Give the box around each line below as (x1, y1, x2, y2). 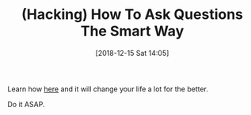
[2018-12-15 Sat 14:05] (95, 48, 169, 57)
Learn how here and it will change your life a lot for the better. (7, 84, 209, 94)
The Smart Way (80, 22, 184, 40)
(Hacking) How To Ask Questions (21, 6, 243, 24)
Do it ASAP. (7, 99, 45, 109)
